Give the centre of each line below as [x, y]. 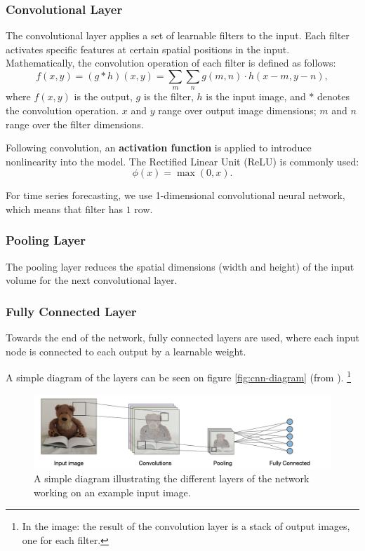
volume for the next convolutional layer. [92, 280]
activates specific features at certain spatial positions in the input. [148, 49]
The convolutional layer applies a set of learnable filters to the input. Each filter [178, 35]
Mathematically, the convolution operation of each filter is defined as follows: [171, 63]
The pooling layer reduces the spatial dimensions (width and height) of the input [180, 266]
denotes [333, 96]
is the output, [103, 96]
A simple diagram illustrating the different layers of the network [172, 478]
